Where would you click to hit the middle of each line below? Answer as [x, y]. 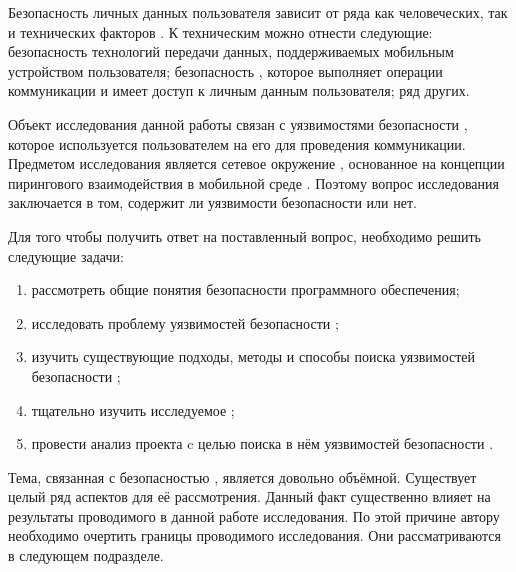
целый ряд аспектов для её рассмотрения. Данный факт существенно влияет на [249, 496]
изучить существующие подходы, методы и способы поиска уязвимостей [253, 356]
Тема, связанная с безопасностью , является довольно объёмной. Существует [242, 476]
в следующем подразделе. [86, 555]
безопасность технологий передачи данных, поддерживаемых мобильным [231, 51]
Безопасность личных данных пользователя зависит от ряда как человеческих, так [258, 12]
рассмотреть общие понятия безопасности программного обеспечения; [245, 289]
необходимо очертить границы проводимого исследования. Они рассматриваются [254, 535]
